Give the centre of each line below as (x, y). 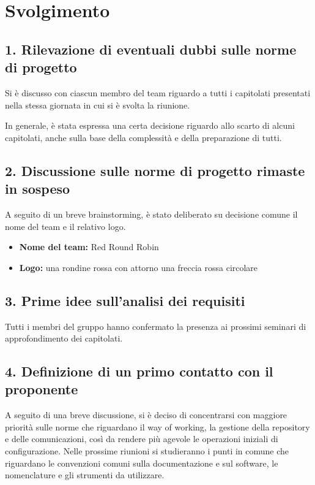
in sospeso (38, 189)
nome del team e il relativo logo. (65, 226)
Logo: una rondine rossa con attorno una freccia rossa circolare (139, 267)
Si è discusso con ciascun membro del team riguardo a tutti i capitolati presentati (158, 92)
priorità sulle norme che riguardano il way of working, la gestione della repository (157, 426)
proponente (42, 389)
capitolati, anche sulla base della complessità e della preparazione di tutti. (143, 137)
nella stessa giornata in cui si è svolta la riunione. (98, 105)
